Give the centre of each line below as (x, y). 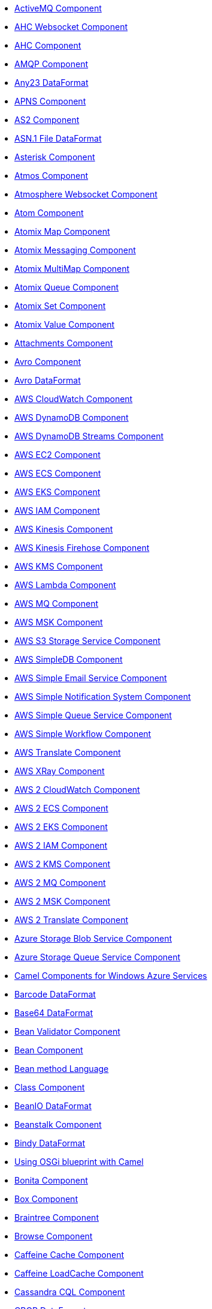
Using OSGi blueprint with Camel (79, 1162)
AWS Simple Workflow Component (83, 734)
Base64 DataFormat (54, 1013)
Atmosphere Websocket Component (86, 194)
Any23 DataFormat (52, 83)
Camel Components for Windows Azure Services (111, 976)
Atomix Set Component (60, 306)
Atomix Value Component (65, 324)
